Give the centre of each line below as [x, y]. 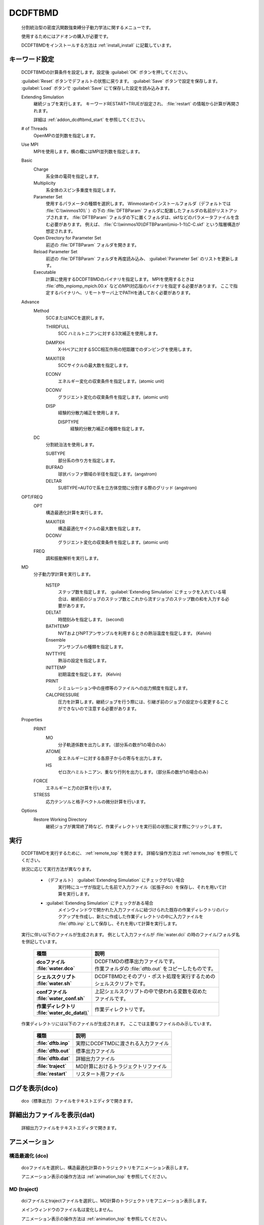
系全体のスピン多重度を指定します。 [82, 190]
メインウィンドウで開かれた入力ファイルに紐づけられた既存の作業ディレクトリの [139, 909]
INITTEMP [56, 667]
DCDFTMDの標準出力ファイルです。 [136, 961]
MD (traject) [24, 1189]
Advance [30, 302]
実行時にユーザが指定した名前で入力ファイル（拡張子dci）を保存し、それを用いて [140, 887]
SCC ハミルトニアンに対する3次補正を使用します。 [109, 334]
